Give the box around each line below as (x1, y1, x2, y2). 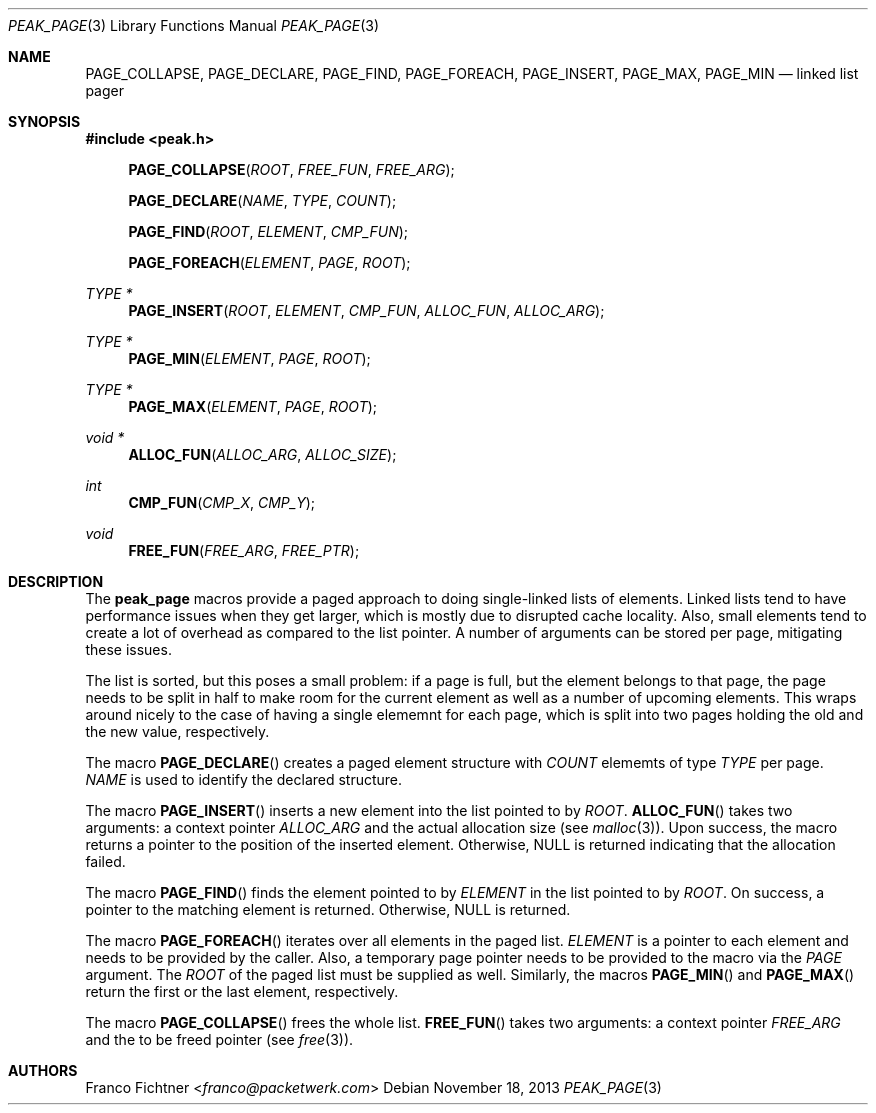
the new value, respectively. (85, 723, 270, 740)
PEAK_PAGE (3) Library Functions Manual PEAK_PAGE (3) (8, 17, 380, 34)
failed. (85, 853, 126, 870)
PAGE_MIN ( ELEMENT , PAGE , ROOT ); (128, 350, 371, 367)
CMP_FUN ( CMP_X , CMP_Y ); (128, 494, 316, 511)
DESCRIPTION (8, 573, 104, 590)
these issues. (85, 641, 172, 658)
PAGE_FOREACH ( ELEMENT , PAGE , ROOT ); (128, 254, 411, 271)
